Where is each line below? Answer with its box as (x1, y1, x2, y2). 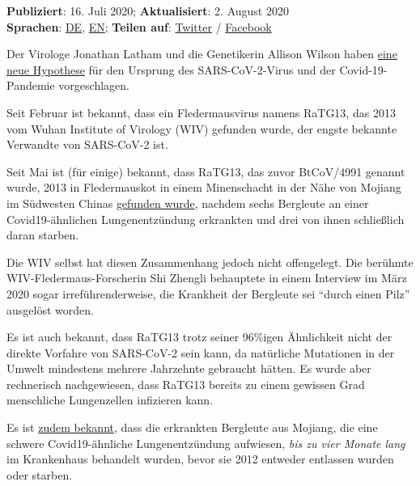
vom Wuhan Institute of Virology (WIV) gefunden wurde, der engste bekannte (6, 120, 397, 137)
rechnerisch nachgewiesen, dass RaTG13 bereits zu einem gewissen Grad (6, 375, 365, 392)
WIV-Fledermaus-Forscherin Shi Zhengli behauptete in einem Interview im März (6, 269, 407, 286)
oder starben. (6, 466, 73, 483)
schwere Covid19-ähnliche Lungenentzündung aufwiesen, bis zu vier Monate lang (6, 434, 405, 451)
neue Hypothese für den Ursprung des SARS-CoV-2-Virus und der (6, 61, 336, 78)
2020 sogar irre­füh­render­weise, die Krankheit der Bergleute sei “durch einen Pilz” (6, 285, 410, 302)
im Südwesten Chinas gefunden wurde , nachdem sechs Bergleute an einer (6, 194, 369, 211)
